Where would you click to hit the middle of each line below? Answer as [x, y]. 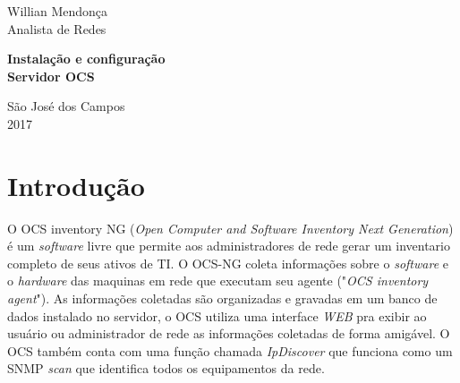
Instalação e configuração [86, 59]
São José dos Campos [66, 106]
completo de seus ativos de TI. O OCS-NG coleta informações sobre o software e [228, 263]
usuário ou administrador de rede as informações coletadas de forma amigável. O [229, 333]
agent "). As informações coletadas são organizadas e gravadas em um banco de [222, 298]
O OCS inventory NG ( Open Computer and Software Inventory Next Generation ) [230, 228]
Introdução [76, 185]
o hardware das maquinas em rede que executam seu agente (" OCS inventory [218, 281]
